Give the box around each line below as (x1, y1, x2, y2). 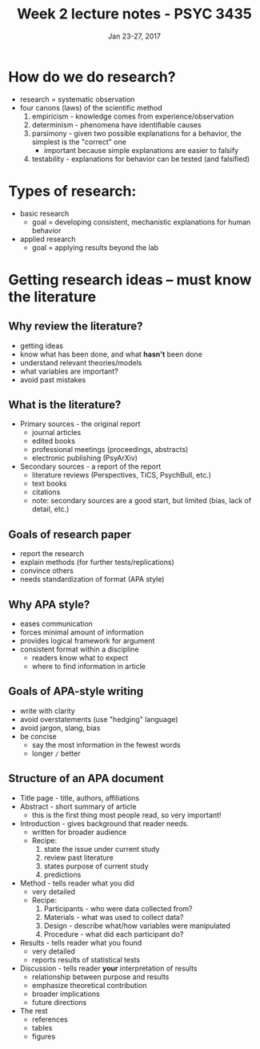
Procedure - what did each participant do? (43, 929, 184, 938)
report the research (19, 549, 84, 559)
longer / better (31, 748, 81, 758)
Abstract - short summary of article (19, 801, 137, 811)
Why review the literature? (8, 320, 143, 333)
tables (31, 1023, 53, 1032)
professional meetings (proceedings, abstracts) (31, 445, 189, 454)
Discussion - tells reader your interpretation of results (19, 963, 198, 973)
